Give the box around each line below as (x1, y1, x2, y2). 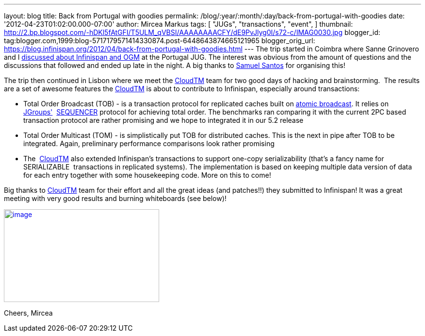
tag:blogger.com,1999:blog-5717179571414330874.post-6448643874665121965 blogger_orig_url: (4, 36, 315, 45)
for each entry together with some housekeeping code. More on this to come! (23, 171, 271, 179)
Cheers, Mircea (4, 309, 53, 317)
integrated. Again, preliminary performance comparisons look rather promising (23, 139, 275, 148)
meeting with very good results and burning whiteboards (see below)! (4, 194, 227, 202)
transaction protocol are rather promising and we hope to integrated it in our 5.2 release (23, 116, 304, 124)
